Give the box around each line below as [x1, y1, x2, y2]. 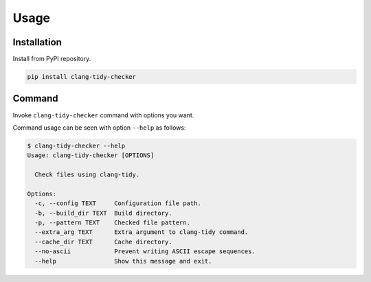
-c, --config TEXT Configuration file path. [34, 200, 202, 207]
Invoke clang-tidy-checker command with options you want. [12, 110, 194, 119]
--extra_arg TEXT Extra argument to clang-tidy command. [34, 228, 249, 236]
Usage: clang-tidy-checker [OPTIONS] [27, 152, 155, 159]
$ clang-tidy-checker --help [27, 141, 126, 150]
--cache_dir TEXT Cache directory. [34, 237, 172, 246]
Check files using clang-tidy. [34, 171, 140, 178]
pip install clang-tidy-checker [27, 73, 137, 81]
